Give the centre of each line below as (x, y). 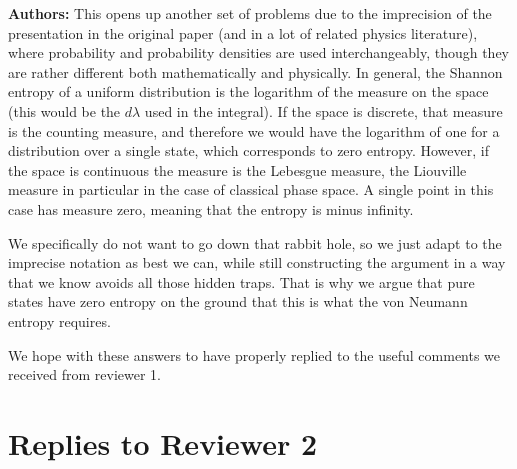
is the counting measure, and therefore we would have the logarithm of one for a (254, 130)
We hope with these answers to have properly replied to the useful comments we (254, 354)
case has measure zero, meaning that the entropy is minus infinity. (211, 208)
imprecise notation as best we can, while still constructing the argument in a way (257, 262)
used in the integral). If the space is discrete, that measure (323, 110)
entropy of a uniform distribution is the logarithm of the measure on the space (248, 91)
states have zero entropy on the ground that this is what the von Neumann (238, 301)
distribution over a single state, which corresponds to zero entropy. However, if (248, 150)
